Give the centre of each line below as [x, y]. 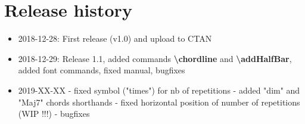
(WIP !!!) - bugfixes [54, 114]
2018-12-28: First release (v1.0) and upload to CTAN [115, 38]
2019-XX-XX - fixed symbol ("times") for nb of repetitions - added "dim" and [159, 90]
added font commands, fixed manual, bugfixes [102, 70]
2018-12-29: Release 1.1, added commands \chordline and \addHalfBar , [155, 58]
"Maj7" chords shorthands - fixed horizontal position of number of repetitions [159, 102]
